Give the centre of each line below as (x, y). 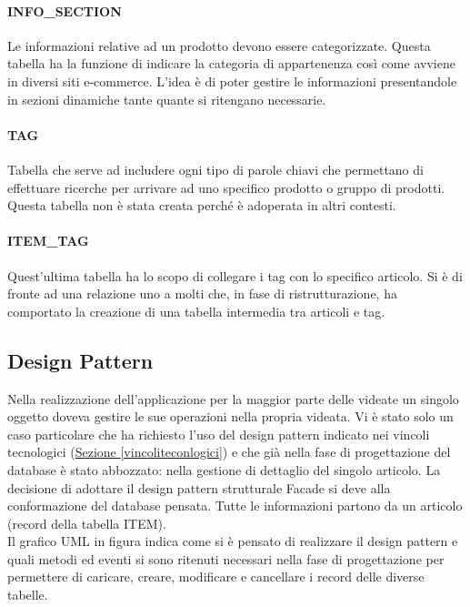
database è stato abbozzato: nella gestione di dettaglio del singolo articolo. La (224, 469)
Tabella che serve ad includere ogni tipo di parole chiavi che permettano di (215, 169)
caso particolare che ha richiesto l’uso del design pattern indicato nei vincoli (219, 434)
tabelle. (28, 595)
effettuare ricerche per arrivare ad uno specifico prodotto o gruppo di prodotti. (226, 187)
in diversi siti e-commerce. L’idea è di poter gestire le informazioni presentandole (232, 81)
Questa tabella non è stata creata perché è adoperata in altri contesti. (202, 205)
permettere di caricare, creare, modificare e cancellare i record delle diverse (216, 577)
